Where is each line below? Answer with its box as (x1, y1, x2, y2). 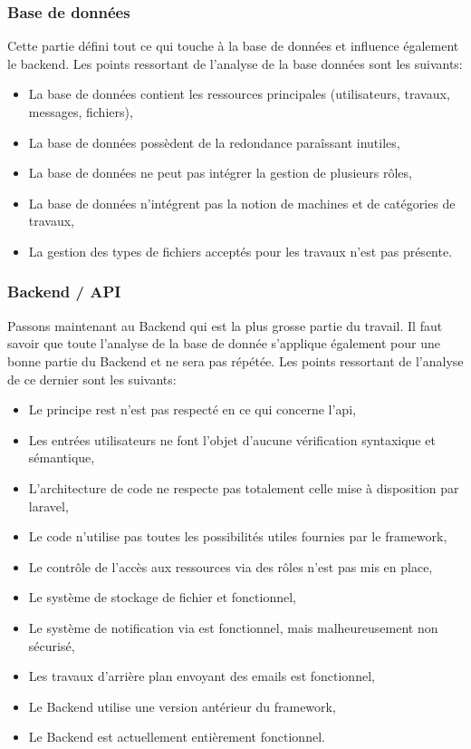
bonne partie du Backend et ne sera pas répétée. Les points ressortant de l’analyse (7, 351, 464, 370)
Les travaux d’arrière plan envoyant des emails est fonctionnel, (28, 666, 375, 686)
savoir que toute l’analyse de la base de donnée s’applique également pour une (7, 334, 440, 353)
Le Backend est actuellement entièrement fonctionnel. (28, 727, 325, 746)
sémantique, (28, 448, 95, 467)
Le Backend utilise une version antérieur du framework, (28, 696, 336, 715)
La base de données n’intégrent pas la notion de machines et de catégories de (28, 193, 456, 212)
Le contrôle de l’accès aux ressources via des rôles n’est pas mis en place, (28, 557, 433, 576)
